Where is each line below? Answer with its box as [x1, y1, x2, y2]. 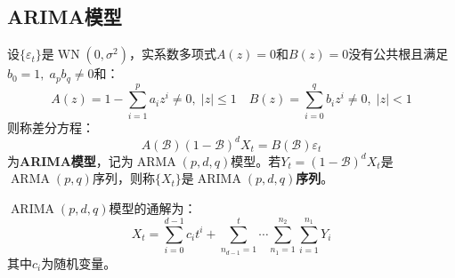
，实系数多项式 [128, 44, 216, 63]
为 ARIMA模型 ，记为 [7, 151, 134, 170]
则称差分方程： [7, 117, 94, 136]
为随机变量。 [41, 253, 117, 272]
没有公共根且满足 [348, 44, 449, 63]
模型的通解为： [109, 199, 197, 218]
